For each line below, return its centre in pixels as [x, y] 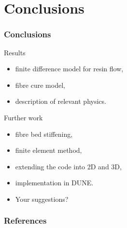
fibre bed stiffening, [44, 134]
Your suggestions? [42, 199]
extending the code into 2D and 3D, [68, 166]
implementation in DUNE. [54, 183]
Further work [23, 117]
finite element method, [49, 150]
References [25, 220]
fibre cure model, [40, 85]
